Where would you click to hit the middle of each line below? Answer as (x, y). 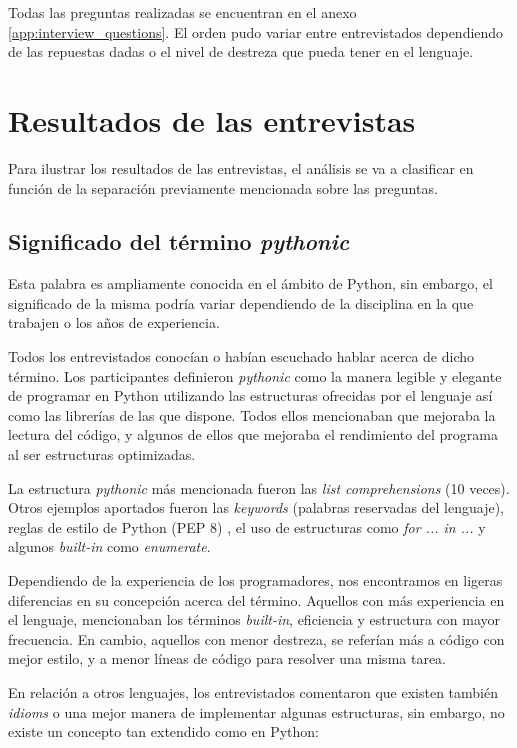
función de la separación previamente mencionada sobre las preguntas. (223, 187)
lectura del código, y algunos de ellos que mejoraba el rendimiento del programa (253, 434)
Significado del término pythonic (179, 241)
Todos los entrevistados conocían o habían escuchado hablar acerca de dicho (241, 356)
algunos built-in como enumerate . (109, 546)
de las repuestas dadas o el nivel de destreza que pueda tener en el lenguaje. (241, 51)
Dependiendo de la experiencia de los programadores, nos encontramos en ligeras (255, 580)
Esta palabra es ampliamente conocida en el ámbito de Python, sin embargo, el (250, 283)
